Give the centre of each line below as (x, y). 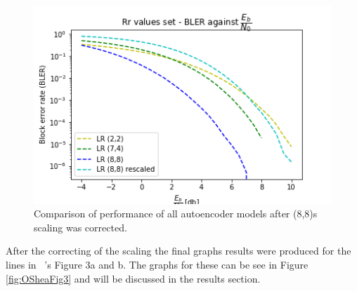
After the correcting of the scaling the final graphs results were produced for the (178, 251)
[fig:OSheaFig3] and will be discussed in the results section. (133, 278)
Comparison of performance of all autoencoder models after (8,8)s (176, 214)
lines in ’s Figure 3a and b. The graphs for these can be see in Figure (157, 265)
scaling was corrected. (80, 227)
